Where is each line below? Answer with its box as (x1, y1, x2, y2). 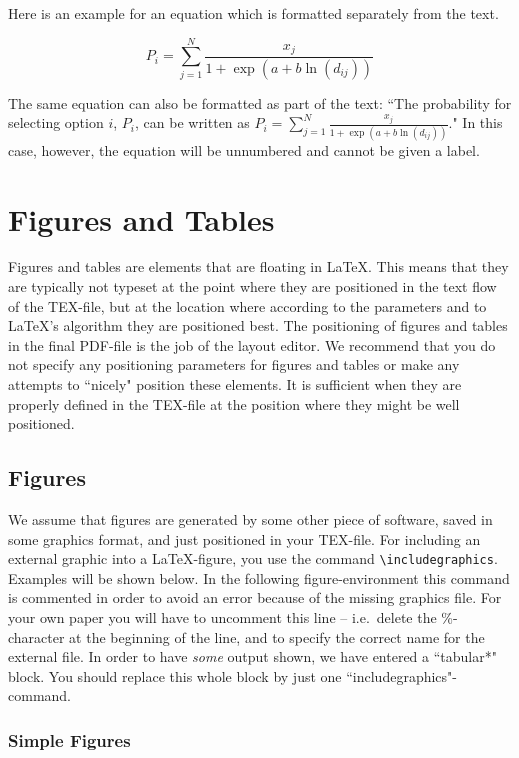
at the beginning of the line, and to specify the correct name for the (69, 626, 485, 647)
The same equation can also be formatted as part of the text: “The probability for (8, 92, 512, 113)
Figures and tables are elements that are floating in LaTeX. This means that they (8, 256, 509, 277)
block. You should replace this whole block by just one (8, 665, 342, 686)
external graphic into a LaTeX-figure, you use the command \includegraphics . (8, 548, 498, 569)
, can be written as (135, 112, 250, 133)
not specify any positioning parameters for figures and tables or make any (8, 354, 460, 375)
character (8, 626, 65, 647)
